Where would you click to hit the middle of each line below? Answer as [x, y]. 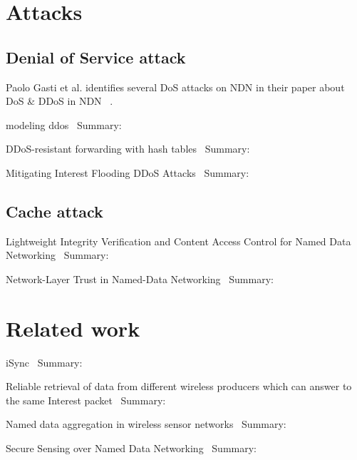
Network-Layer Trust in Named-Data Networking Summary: [140, 278]
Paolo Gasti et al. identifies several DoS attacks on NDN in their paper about [175, 87]
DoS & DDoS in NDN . [59, 101]
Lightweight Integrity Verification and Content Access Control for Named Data [178, 241]
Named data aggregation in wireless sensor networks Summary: [146, 424]
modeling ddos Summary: [64, 124]
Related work [73, 328]
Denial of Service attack [96, 57]
